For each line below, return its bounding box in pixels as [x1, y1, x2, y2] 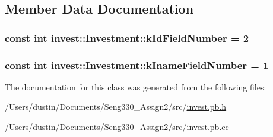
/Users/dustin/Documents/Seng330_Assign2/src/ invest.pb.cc [5, 120, 229, 133]
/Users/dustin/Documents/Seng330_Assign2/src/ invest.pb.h [5, 100, 227, 113]
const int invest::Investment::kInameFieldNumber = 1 [5, 57, 269, 72]
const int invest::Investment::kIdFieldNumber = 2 [5, 30, 249, 45]
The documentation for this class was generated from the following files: [5, 80, 266, 93]
